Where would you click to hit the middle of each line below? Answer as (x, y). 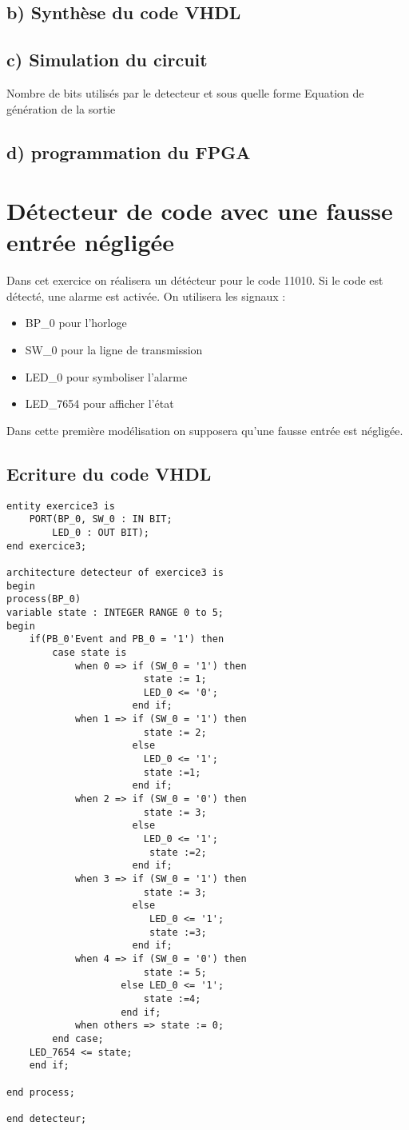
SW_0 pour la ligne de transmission (114, 350)
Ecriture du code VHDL (109, 473)
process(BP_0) (44, 599)
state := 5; (175, 972)
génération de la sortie (61, 108)
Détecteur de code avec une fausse (200, 211)
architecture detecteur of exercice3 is (115, 572)
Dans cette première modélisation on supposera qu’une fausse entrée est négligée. (205, 430)
